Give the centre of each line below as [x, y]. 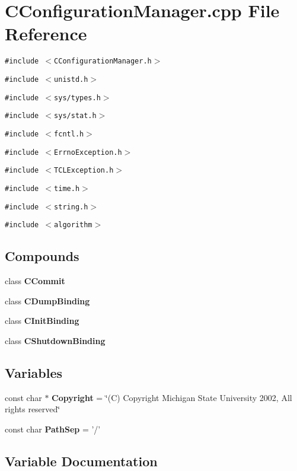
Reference [46, 34]
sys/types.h [77, 98]
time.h [67, 188]
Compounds [42, 256]
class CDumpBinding [47, 300]
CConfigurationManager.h [103, 61]
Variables [34, 372]
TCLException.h [84, 171]
